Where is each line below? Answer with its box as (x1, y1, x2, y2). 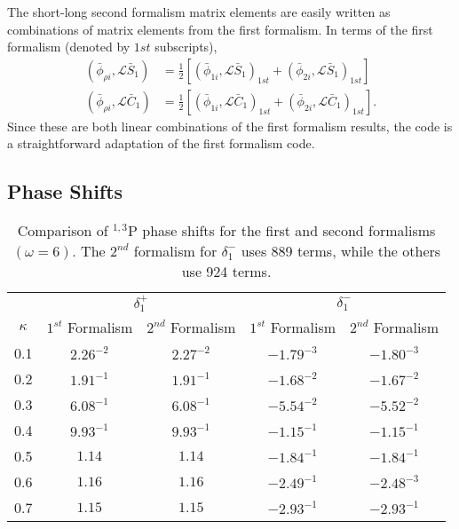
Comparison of (17, 220, 108, 241)
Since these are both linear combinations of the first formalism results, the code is (7, 116, 453, 135)
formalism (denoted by (7, 37, 131, 56)
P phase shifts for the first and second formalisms (128, 220, 436, 241)
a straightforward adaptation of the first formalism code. (7, 134, 315, 153)
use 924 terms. (181, 261, 272, 282)
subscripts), (154, 37, 218, 56)
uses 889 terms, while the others (241, 241, 441, 262)
